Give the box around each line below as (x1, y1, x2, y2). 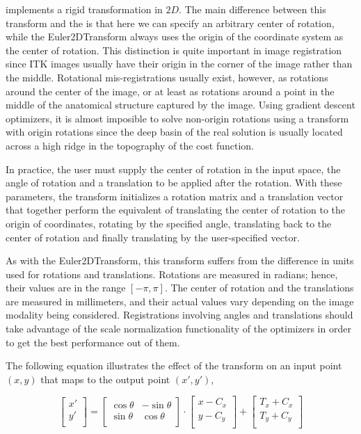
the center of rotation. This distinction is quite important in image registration (6, 42, 342, 57)
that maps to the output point (40, 371, 170, 386)
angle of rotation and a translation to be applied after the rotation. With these (6, 175, 342, 190)
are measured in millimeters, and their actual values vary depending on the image (6, 294, 354, 308)
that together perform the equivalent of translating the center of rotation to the (6, 202, 345, 217)
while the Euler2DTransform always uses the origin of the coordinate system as (6, 29, 344, 44)
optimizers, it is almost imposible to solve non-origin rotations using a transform (6, 111, 349, 125)
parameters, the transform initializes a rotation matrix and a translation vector (6, 188, 344, 203)
